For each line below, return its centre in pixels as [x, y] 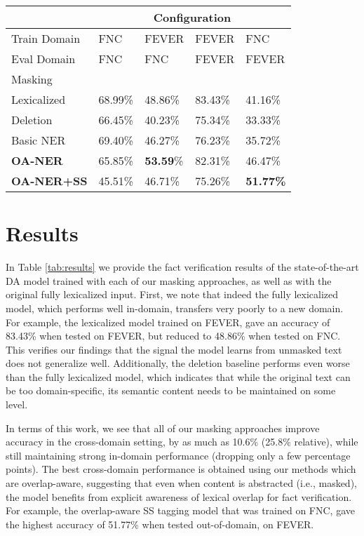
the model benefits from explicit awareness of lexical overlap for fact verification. [179, 496]
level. [17, 404]
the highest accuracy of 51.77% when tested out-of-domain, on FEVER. [160, 524]
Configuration [192, 17]
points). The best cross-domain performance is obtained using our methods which [181, 469]
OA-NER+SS [49, 181]
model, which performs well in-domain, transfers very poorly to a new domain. [175, 308]
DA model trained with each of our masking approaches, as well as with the [169, 280]
